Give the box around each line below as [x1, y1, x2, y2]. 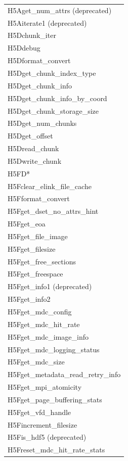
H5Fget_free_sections [8, 256, 76, 266]
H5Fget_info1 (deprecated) [8, 281, 92, 292]
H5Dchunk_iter [8, 30, 56, 40]
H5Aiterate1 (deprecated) [8, 17, 87, 28]
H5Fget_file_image [8, 231, 68, 241]
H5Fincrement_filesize [8, 419, 77, 430]
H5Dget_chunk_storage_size [8, 105, 99, 116]
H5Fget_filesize [8, 243, 56, 254]
